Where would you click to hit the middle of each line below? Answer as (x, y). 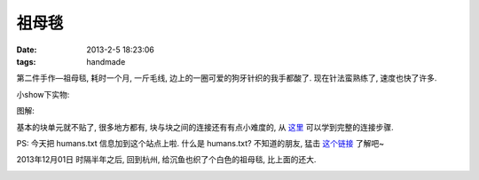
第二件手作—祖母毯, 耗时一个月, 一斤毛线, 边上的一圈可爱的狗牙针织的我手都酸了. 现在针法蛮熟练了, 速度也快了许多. (227, 78)
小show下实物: (43, 94)
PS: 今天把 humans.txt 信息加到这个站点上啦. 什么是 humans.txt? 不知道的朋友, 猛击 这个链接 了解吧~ (200, 143)
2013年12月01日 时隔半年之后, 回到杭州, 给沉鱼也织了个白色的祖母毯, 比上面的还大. (166, 160)
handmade (106, 61)
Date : (27, 50)
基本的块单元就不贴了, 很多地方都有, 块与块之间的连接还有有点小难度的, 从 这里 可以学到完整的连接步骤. (205, 127)
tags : (26, 61)
